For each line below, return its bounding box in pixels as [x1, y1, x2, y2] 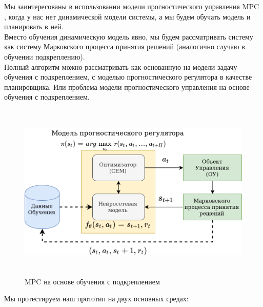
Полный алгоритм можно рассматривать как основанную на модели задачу [4, 61, 237, 72]
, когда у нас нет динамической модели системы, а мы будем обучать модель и [4, 11, 251, 22]
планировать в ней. [4, 21, 64, 32]
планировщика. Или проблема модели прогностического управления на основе [4, 81, 250, 92]
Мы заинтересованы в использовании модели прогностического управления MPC [4, 1, 259, 11]
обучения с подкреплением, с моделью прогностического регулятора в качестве [4, 71, 252, 82]
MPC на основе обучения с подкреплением [25, 276, 160, 286]
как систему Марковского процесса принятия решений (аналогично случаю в [4, 41, 245, 52]
